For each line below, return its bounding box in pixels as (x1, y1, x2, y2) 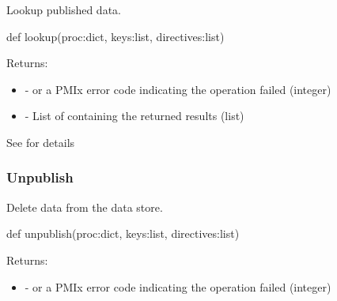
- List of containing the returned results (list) (25, 107, 244, 124)
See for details (6, 134, 75, 150)
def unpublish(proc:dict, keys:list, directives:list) (6, 225, 240, 242)
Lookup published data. (6, 2, 121, 17)
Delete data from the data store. (6, 198, 163, 215)
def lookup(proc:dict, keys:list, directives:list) (6, 28, 225, 44)
